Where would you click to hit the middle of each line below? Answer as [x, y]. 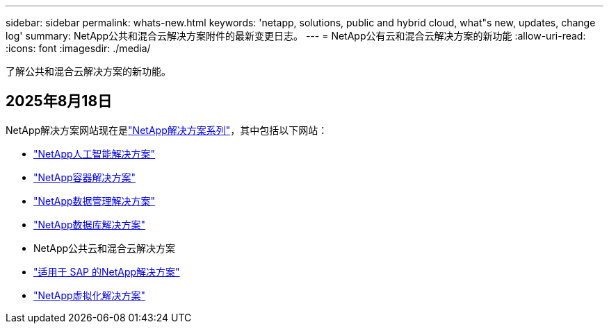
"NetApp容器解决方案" [85, 177]
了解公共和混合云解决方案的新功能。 [88, 71]
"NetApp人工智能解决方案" [95, 153]
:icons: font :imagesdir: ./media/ [78, 48]
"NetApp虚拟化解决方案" [90, 295]
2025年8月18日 [59, 101]
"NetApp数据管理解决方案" [95, 201]
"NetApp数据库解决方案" [90, 224]
